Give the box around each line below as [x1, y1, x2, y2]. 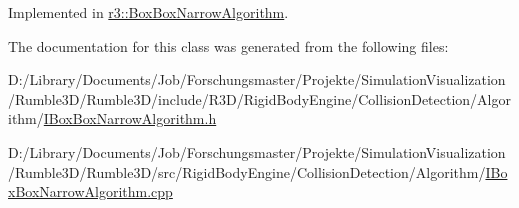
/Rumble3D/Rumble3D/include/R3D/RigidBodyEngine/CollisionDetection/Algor [8, 88, 512, 109]
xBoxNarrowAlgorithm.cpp [8, 181, 173, 202]
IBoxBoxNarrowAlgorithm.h [43, 108, 217, 129]
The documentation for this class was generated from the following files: [8, 35, 449, 56]
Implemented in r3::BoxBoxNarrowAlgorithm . [8, 2, 289, 22]
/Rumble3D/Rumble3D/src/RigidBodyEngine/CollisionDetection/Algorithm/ [8, 161, 486, 182]
